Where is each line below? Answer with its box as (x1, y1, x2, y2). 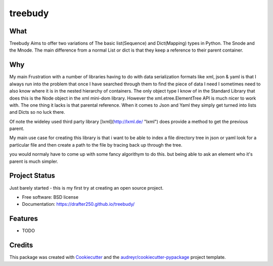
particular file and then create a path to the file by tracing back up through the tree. (9, 142, 183, 148)
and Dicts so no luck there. (9, 109, 65, 115)
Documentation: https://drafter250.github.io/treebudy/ (22, 201, 135, 207)
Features (9, 214, 38, 223)
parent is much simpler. (9, 158, 58, 164)
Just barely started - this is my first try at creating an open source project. (9, 185, 164, 191)
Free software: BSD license (22, 194, 78, 200)
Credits (9, 241, 33, 250)
